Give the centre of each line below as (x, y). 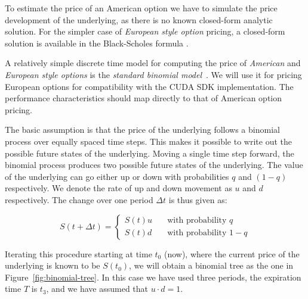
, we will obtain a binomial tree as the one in (211, 265)
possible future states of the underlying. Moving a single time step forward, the (150, 153)
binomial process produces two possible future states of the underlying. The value (154, 165)
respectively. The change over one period (79, 199)
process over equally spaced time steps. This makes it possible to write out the (149, 141)
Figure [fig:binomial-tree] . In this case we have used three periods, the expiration (153, 277)
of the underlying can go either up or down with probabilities (117, 176)
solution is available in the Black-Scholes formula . (97, 43)
